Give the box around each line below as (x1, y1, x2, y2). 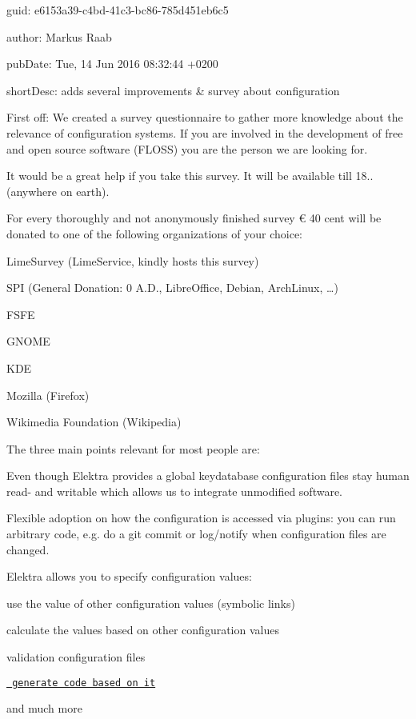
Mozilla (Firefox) (6, 386, 90, 403)
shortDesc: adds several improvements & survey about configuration (6, 82, 340, 98)
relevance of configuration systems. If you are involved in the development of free (6, 124, 403, 141)
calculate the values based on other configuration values (6, 621, 279, 638)
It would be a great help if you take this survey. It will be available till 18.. (6, 167, 374, 184)
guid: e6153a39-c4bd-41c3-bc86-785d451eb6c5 (6, 2, 229, 18)
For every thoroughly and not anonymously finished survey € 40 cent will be (6, 210, 382, 226)
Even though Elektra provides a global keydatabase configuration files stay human (6, 467, 410, 484)
